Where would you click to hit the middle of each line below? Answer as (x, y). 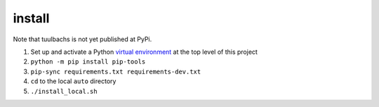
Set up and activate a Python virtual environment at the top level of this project (144, 52)
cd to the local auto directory (73, 81)
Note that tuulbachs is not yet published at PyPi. (82, 39)
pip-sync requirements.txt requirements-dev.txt (116, 71)
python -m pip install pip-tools (88, 62)
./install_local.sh (64, 91)
